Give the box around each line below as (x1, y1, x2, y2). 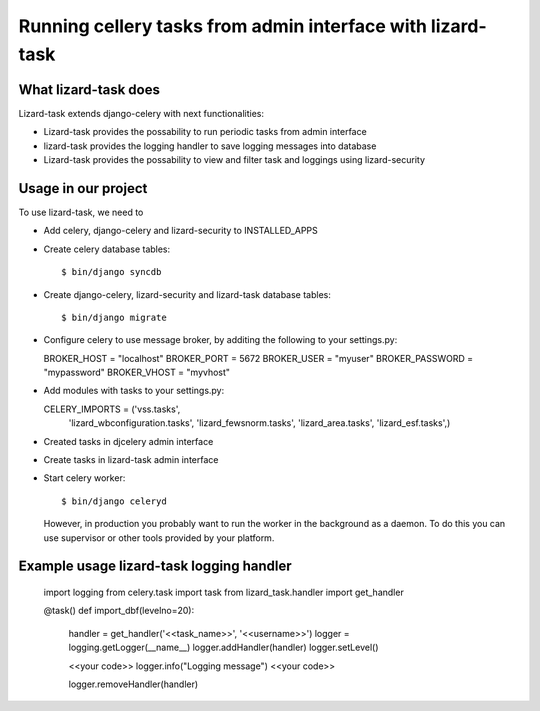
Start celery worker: (43, 472, 126, 484)
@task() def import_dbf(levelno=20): (43, 605, 195, 617)
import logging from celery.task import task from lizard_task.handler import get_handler (43, 586, 404, 598)
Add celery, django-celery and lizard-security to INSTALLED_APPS (43, 225, 319, 237)
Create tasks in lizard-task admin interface (43, 454, 219, 466)
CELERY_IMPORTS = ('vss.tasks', (43, 403, 181, 415)
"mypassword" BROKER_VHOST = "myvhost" (43, 366, 230, 379)
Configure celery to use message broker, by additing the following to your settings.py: (43, 334, 398, 346)
